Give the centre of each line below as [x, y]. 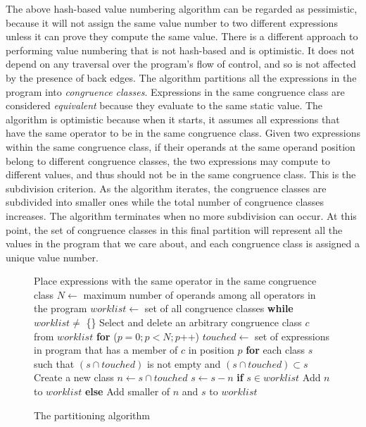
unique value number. [52, 257]
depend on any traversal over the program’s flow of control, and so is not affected [181, 64]
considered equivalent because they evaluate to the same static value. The [164, 105]
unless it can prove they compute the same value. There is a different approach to [182, 36]
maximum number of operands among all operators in [200, 294]
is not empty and [184, 363]
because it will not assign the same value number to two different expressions [172, 22]
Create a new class [74, 377]
